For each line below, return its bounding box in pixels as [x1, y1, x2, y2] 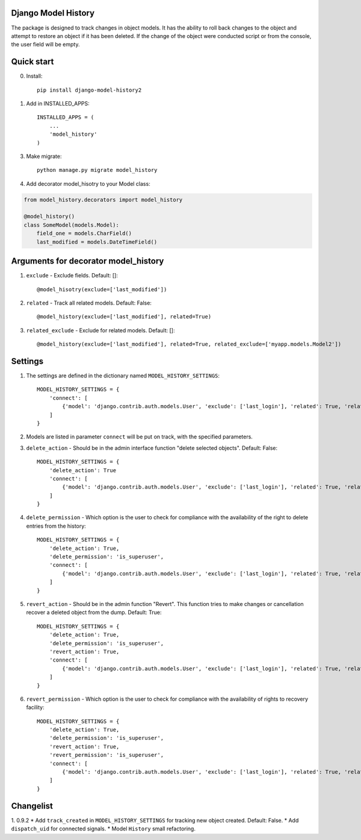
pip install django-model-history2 [37, 86, 142, 93]
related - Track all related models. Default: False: [26, 299, 152, 306]
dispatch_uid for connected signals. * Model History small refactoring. [11, 825, 196, 832]
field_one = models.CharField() [36, 230, 132, 237]
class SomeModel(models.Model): [23, 221, 120, 229]
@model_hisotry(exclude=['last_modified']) [37, 286, 167, 292]
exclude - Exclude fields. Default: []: [26, 272, 119, 279]
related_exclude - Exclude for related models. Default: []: [26, 326, 175, 334]
